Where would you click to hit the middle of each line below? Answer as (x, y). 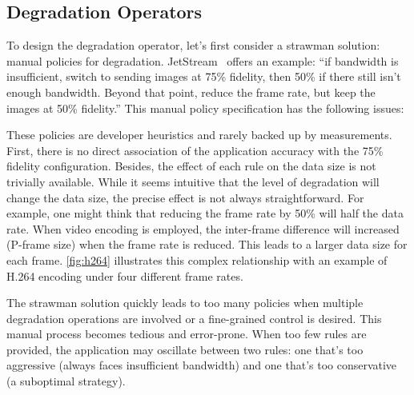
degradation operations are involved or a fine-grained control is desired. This (194, 318)
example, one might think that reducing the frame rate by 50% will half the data (205, 213)
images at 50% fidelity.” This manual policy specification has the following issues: (205, 108)
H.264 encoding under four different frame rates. (125, 275)
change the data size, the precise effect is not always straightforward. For (185, 197)
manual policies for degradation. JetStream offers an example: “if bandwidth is (203, 60)
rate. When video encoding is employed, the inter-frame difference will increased (203, 228)
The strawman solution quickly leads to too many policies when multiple (185, 303)
